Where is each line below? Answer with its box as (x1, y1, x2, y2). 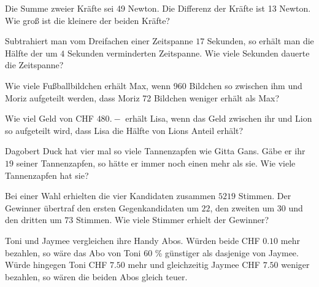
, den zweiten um (210, 201, 275, 214)
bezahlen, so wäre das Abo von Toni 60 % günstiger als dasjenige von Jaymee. (5, 246, 299, 259)
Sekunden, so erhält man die (207, 34, 314, 47)
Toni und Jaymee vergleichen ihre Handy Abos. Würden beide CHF (5, 234, 260, 246)
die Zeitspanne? (5, 58, 64, 71)
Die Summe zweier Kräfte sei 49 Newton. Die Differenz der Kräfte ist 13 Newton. (5, 2, 311, 14)
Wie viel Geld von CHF (5, 112, 94, 125)
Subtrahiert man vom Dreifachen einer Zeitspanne (5, 34, 193, 47)
